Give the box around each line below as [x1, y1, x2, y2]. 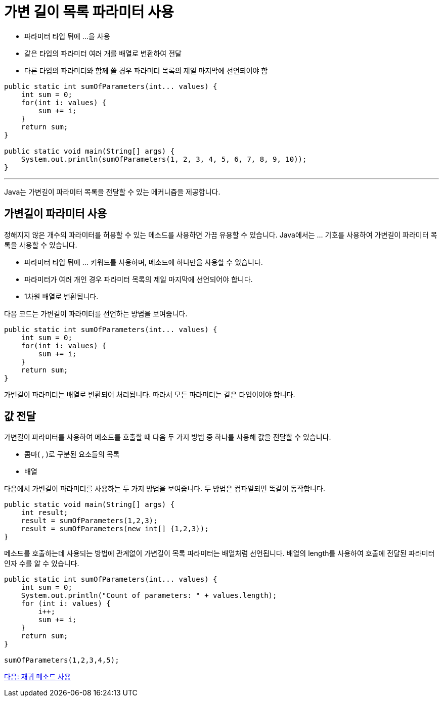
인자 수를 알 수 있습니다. [4, 559, 79, 568]
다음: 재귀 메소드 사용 [4, 672, 71, 681]
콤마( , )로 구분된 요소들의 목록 [24, 450, 120, 459]
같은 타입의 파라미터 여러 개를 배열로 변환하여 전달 [24, 49, 182, 58]
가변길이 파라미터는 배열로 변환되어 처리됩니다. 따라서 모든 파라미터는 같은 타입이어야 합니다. [4, 390, 295, 399]
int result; [21, 508, 68, 517]
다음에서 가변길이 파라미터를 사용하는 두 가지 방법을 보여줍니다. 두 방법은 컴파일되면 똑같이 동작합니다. [4, 484, 325, 493]
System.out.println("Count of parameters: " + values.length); [21, 591, 277, 600]
